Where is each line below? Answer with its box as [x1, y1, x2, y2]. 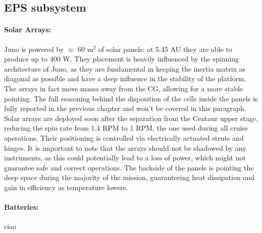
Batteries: [4, 202, 39, 212]
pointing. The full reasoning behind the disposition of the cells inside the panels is [4, 93, 258, 103]
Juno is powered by [4, 43, 64, 54]
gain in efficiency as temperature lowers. [4, 182, 128, 192]
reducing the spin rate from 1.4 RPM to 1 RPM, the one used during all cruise [4, 123, 248, 133]
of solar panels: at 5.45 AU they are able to [98, 43, 232, 54]
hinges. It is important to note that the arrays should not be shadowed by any [4, 142, 246, 153]
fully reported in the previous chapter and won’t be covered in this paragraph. [4, 103, 246, 113]
